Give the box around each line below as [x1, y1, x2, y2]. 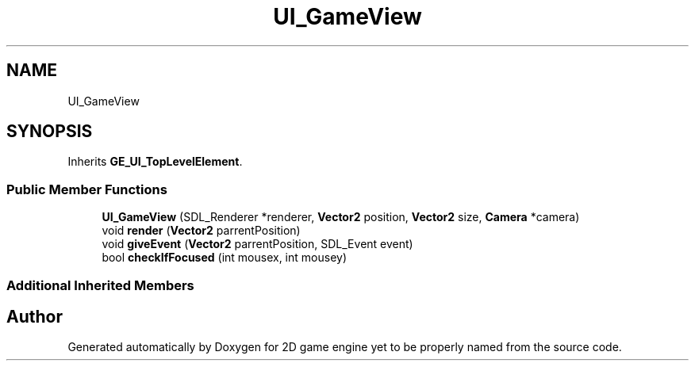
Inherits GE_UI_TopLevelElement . [67, 155, 243, 169]
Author [6, 306, 63, 327]
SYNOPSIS [6, 121, 93, 142]
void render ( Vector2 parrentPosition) [102, 224, 301, 238]
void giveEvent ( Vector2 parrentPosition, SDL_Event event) [102, 237, 413, 251]
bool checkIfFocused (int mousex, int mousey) [102, 250, 347, 265]
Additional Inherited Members [6, 277, 194, 293]
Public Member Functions [6, 181, 167, 197]
